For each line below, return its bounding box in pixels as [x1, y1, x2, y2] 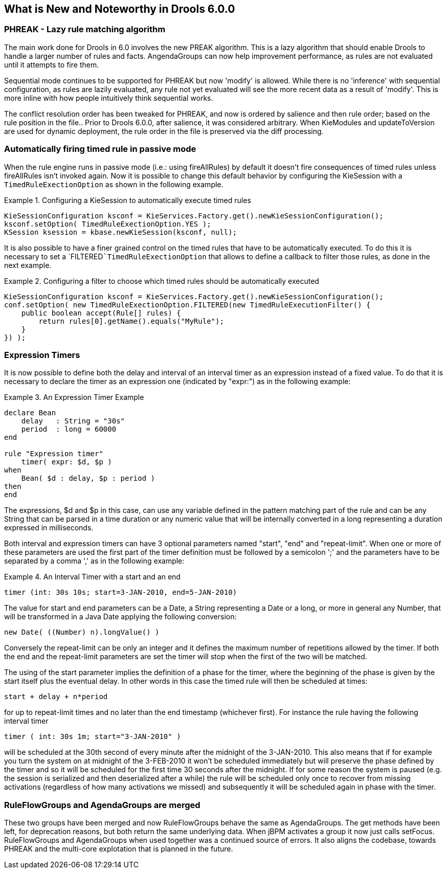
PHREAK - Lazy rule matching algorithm [4, 24, 166, 35]
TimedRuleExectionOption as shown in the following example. [4, 180, 223, 189]
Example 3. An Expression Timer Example [4, 393, 144, 402]
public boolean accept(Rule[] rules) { [21, 308, 181, 317]
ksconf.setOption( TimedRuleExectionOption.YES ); [4, 219, 211, 228]
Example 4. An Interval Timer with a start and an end [4, 572, 181, 581]
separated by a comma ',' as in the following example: [4, 556, 185, 566]
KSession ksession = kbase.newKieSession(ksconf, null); [4, 228, 237, 236]
